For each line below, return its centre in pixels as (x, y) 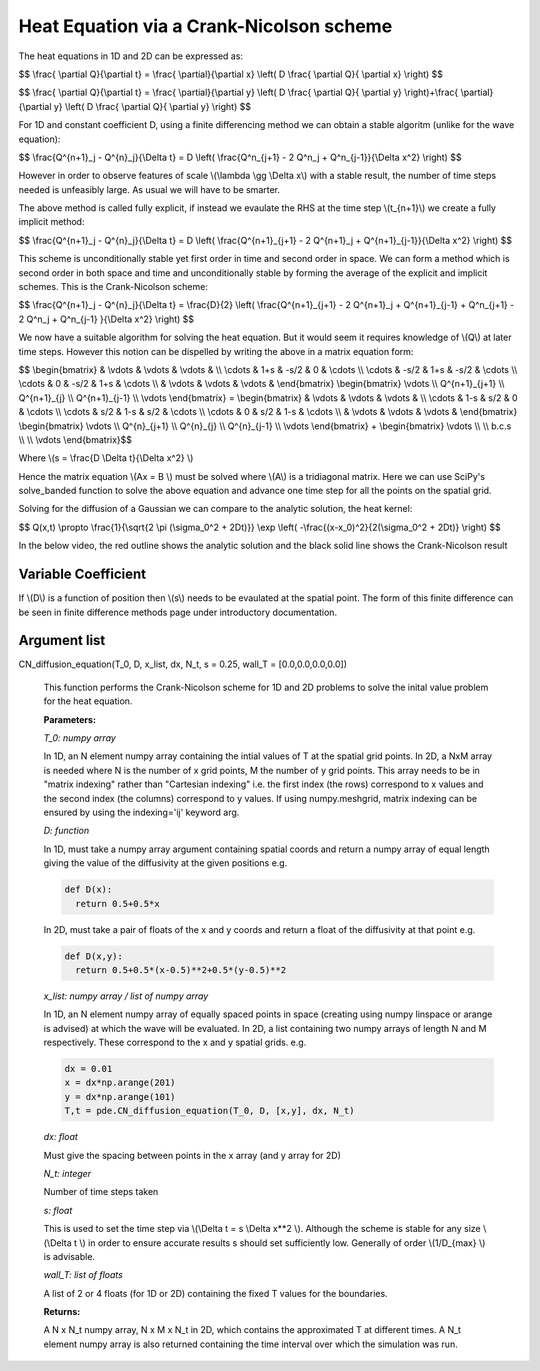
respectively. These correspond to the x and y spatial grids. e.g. (175, 1042)
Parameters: (70, 719)
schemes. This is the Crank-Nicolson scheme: (113, 287)
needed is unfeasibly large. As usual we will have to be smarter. (149, 189)
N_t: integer (67, 1173)
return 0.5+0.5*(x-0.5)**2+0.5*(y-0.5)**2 (181, 969)
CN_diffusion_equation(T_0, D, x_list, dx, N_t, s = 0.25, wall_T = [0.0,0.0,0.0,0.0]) (183, 664)
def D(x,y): (94, 956)
